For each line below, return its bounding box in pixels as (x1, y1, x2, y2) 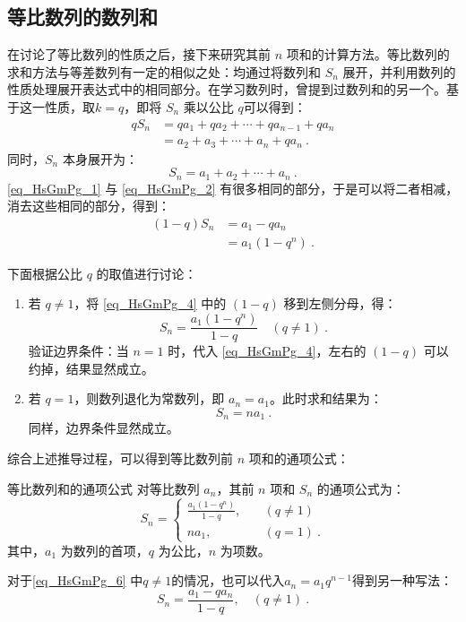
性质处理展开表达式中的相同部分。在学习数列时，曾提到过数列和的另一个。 (7, 80, 446, 99)
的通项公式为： (316, 479, 405, 497)
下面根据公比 (7, 263, 82, 282)
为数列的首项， (60, 540, 149, 559)
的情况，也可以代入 (171, 571, 285, 590)
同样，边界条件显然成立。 (28, 419, 179, 437)
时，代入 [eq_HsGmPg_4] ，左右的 (168, 341, 367, 360)
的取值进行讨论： (96, 263, 197, 282)
